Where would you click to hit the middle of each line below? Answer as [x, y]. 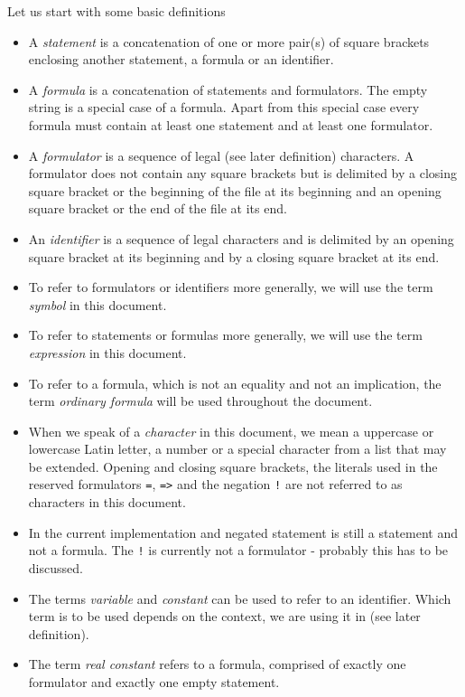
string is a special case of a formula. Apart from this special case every [224, 107]
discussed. [56, 567]
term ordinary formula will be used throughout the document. [200, 401]
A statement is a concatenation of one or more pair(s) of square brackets [229, 41]
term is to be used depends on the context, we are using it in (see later [224, 616]
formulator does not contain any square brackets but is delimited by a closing [243, 173]
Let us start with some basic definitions [116, 11]
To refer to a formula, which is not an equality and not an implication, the [235, 383]
